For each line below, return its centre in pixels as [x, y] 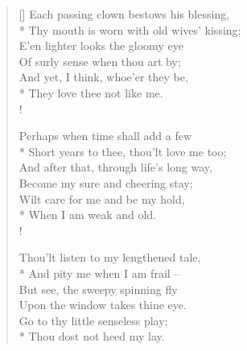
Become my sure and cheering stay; [106, 182]
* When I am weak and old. [88, 215]
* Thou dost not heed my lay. [92, 336]
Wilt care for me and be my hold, [102, 198]
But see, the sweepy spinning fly [98, 289]
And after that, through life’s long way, [115, 167]
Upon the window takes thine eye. [103, 305]
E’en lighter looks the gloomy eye [101, 45]
